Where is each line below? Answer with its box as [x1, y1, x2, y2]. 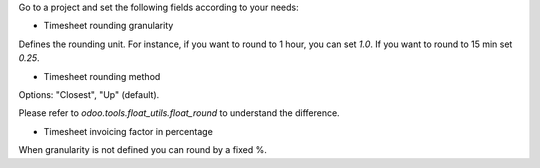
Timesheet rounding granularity [43, 20, 174, 32]
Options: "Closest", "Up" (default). [18, 88, 160, 100]
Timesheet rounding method [43, 70, 161, 82]
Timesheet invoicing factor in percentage [43, 125, 214, 137]
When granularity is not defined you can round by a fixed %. [18, 144, 267, 156]
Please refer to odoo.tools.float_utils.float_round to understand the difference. [18, 107, 340, 119]
